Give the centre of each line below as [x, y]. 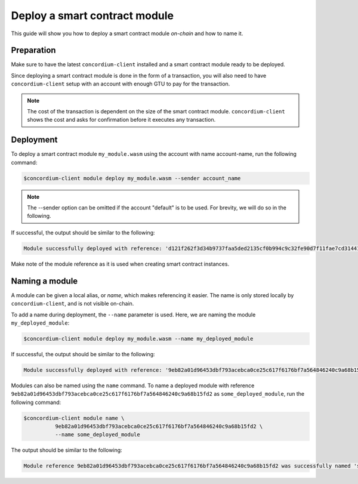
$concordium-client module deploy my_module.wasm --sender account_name [132, 178]
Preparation [33, 50]
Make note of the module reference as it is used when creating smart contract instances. [120, 264]
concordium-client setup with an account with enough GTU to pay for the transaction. [121, 84]
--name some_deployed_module [97, 435]
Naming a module [44, 281]
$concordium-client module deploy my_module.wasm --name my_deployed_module [138, 338]
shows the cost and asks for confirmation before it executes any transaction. [121, 120]
